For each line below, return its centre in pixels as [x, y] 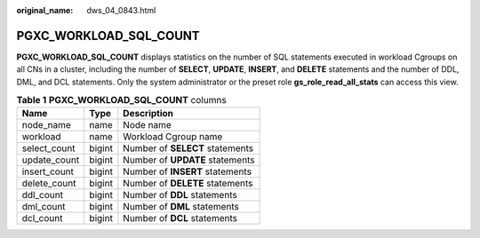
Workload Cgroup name [173, 137]
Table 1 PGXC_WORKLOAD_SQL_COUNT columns [121, 100]
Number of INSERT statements [188, 171]
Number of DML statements [181, 207]
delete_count [49, 184]
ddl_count [43, 195]
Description [148, 114]
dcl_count [42, 218]
